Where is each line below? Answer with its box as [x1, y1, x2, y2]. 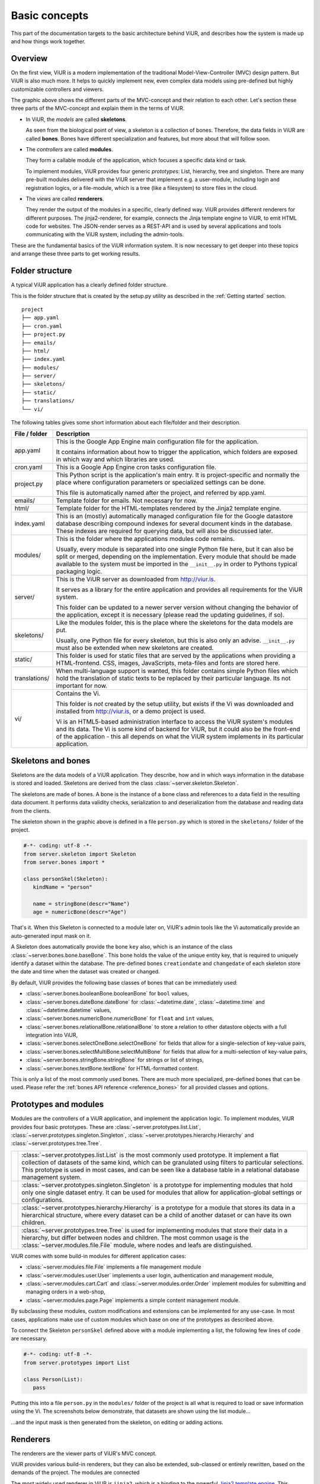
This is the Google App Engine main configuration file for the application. [56, 437, 259, 446]
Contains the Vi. [56, 689, 101, 697]
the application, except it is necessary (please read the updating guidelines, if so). [56, 611, 284, 619]
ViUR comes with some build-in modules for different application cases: [11, 1252, 187, 1260]
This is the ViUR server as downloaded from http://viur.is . [56, 575, 216, 584]
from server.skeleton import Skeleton [23, 851, 136, 857]
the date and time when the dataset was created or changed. [11, 968, 160, 975]
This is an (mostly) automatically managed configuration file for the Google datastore [56, 512, 293, 521]
